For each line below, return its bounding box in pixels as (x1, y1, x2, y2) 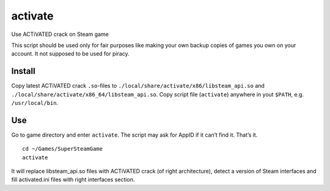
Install (11, 66, 36, 76)
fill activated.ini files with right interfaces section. (11, 176, 135, 183)
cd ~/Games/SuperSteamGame (22, 145, 103, 153)
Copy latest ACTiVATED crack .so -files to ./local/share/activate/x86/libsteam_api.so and (11, 82, 265, 90)
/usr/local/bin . (11, 99, 59, 107)
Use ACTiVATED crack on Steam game (11, 31, 109, 38)
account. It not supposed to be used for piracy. (11, 50, 130, 57)
